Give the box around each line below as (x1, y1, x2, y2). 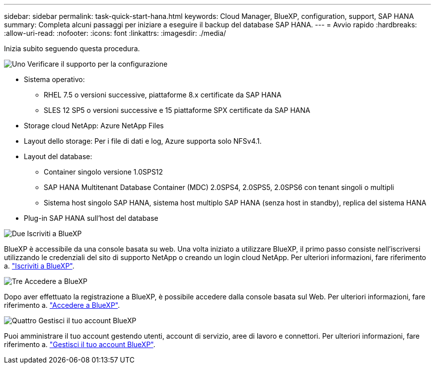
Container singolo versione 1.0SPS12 (44, 168, 163, 176)
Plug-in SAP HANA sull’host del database (24, 214, 158, 222)
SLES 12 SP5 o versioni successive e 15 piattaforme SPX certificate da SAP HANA (44, 106, 310, 114)
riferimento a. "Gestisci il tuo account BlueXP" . (4, 340, 155, 349)
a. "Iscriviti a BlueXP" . (4, 262, 74, 270)
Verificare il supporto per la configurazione (27, 60, 168, 68)
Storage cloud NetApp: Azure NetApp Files (24, 121, 164, 130)
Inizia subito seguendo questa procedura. (4, 44, 140, 53)
